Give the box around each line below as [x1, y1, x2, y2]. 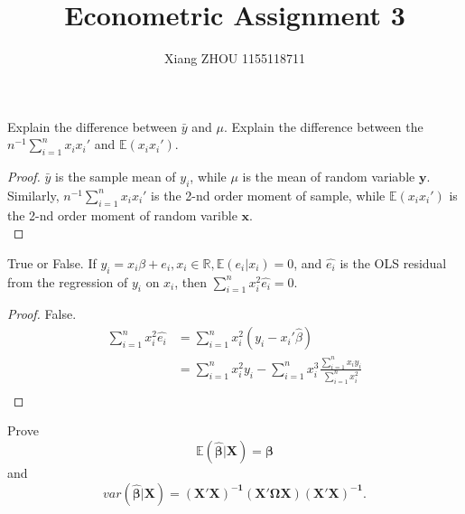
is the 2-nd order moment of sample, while [151, 185, 386, 204]
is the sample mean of [55, 167, 176, 186]
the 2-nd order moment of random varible [7, 205, 237, 224]
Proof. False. [7, 304, 77, 323]
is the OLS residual [339, 253, 447, 272]
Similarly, [7, 185, 60, 204]
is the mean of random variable [242, 167, 415, 186]
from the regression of [7, 272, 128, 291]
